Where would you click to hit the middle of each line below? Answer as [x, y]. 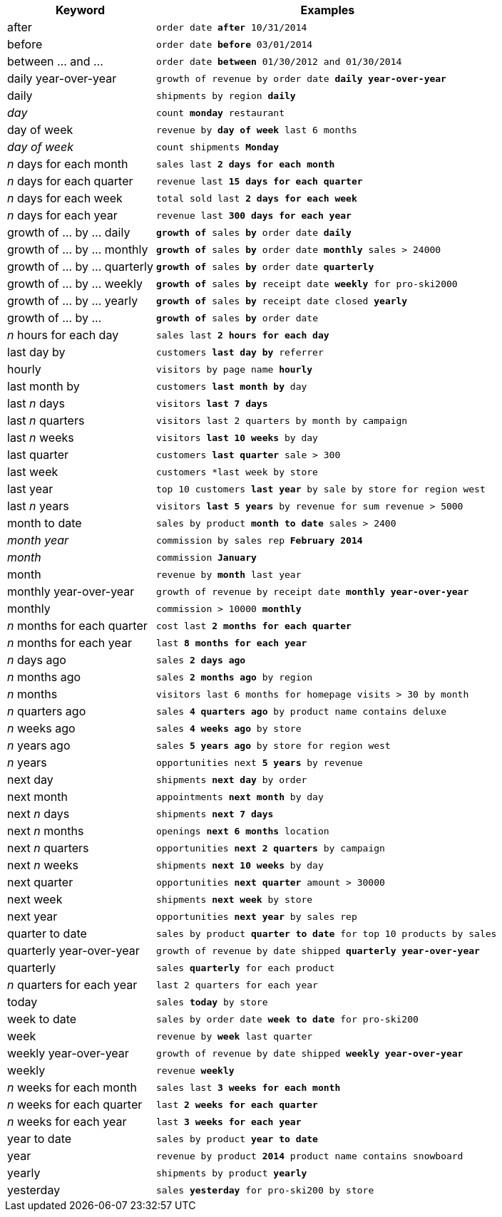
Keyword [80, 10]
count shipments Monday [217, 147]
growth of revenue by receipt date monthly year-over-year [312, 591]
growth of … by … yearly [73, 301]
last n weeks [41, 437]
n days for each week [65, 198]
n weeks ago [41, 728]
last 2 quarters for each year [237, 985]
